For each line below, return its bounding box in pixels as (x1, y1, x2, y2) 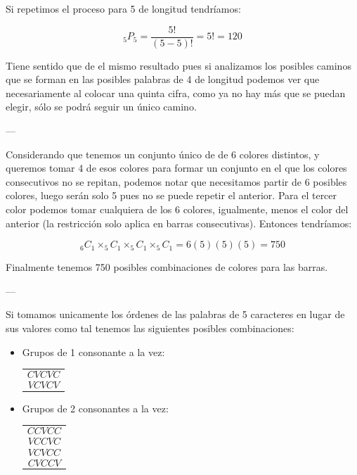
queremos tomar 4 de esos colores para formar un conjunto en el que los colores (6, 160, 347, 175)
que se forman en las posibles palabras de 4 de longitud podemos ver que (6, 72, 320, 87)
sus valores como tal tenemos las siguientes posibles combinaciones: (6, 320, 294, 335)
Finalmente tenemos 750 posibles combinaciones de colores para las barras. (6, 260, 328, 274)
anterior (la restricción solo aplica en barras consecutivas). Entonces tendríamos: (6, 215, 352, 230)
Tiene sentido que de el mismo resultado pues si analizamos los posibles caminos (6, 58, 351, 72)
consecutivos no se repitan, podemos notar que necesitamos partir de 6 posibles (6, 174, 347, 189)
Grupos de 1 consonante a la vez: (22, 344, 165, 359)
